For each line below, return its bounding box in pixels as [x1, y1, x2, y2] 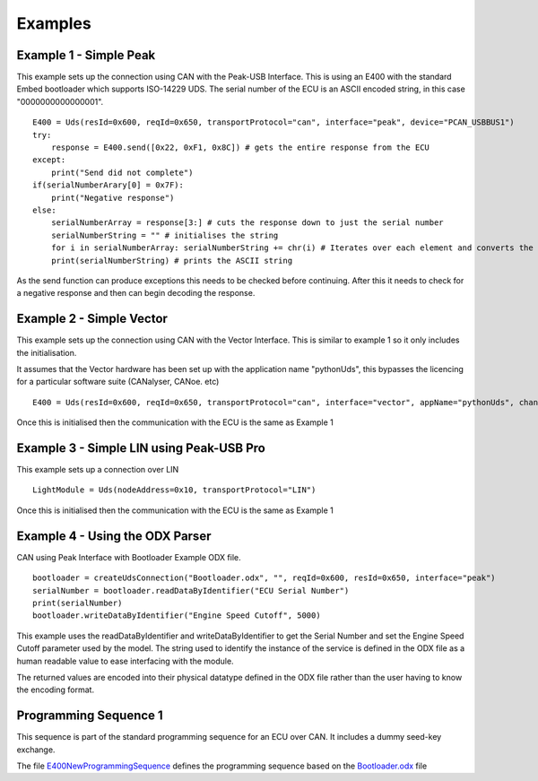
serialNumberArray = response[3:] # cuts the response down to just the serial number [50, 218, 444, 228]
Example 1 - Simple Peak [16, 48, 156, 63]
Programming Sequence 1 [16, 708, 163, 724]
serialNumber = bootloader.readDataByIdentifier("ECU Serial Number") [32, 586, 350, 595]
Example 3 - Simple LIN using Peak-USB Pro [16, 440, 266, 456]
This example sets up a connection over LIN [16, 464, 179, 475]
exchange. [16, 744, 56, 755]
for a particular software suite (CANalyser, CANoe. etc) [16, 377, 220, 387]
